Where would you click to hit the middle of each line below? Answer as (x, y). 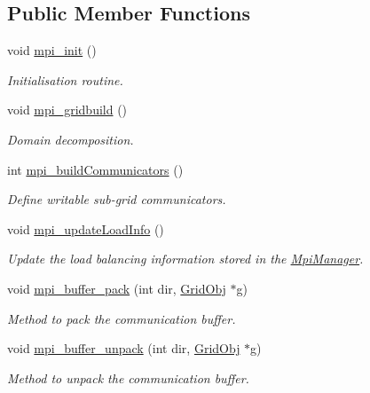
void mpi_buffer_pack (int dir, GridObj (117, 288)
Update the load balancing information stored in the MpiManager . (185, 259)
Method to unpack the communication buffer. (128, 377)
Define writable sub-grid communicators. (117, 199)
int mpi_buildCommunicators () (95, 169)
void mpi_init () (52, 50)
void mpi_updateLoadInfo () (86, 228)
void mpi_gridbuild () (67, 110)
